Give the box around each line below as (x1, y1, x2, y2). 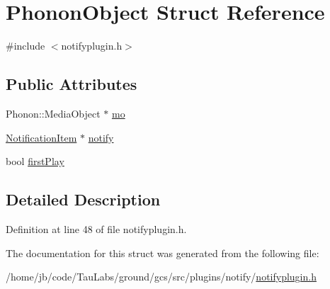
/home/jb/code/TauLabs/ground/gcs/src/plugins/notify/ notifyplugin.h (6, 269, 317, 284)
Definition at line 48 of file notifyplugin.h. (6, 221, 187, 236)
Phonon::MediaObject (6, 106, 101, 120)
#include (6, 38, 45, 53)
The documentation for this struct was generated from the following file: (6, 245, 319, 260)
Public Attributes (6, 73, 137, 95)
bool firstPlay (6, 154, 64, 169)
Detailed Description (6, 188, 161, 210)
